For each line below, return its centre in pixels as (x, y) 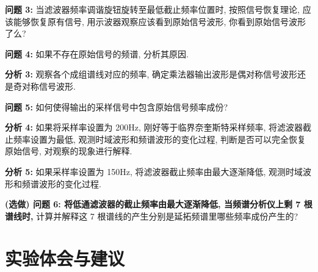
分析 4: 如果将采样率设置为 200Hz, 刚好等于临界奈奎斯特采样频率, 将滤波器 (154, 127)
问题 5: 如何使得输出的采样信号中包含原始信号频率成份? (117, 106)
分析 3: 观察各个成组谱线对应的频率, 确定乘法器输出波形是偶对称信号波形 (151, 74)
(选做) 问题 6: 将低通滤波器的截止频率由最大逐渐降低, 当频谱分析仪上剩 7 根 (159, 204)
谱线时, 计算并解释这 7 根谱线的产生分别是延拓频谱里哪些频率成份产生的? (152, 216)
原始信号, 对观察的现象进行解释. (69, 151)
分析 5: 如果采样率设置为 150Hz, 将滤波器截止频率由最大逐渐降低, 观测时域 (154, 171)
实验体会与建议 (65, 258)
